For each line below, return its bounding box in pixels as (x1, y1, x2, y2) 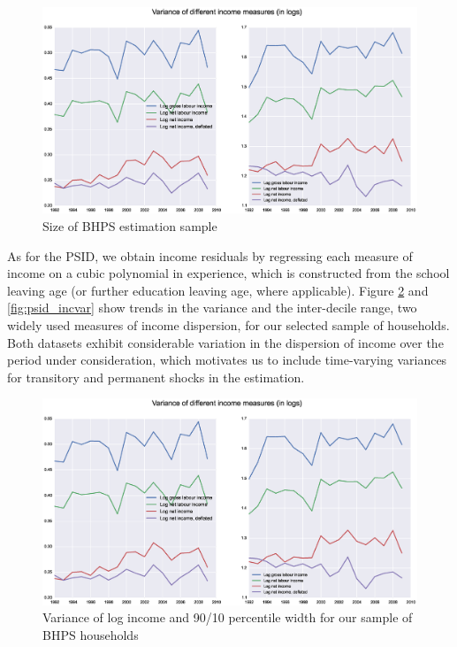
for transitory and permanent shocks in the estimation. (7, 367, 305, 386)
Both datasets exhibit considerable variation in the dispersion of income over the (7, 333, 444, 351)
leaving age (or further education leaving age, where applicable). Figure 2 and (7, 281, 429, 299)
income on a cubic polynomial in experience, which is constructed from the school (7, 264, 450, 282)
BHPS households (42, 625, 139, 643)
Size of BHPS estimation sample (42, 216, 217, 235)
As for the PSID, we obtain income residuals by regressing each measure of (7, 246, 413, 265)
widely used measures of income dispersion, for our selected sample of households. (7, 315, 450, 334)
